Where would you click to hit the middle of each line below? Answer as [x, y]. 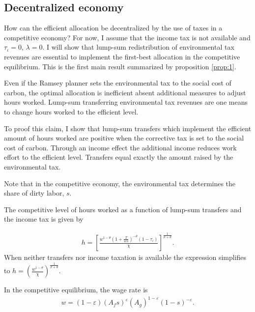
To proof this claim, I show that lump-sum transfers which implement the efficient [128, 128]
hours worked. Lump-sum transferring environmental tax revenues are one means [126, 102]
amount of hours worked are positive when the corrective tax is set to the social [124, 138]
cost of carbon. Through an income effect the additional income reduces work [120, 147]
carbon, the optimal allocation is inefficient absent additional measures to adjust [125, 92]
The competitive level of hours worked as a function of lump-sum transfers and [123, 209]
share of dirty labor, [34, 193]
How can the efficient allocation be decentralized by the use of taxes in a [113, 28]
